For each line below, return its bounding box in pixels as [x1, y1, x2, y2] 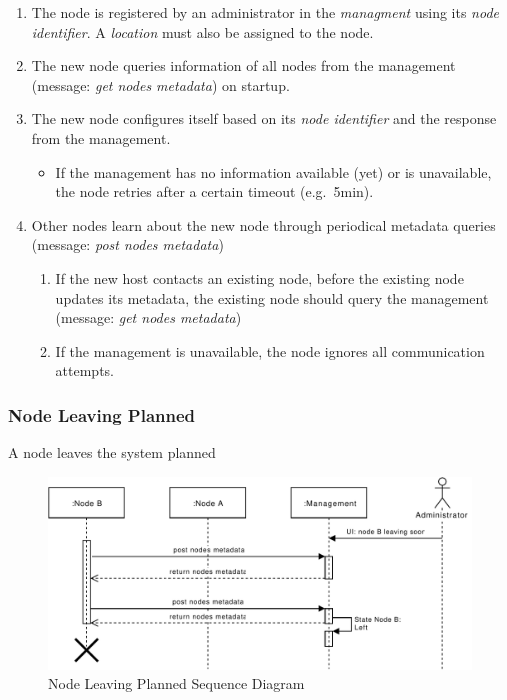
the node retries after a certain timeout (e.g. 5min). [55, 181, 374, 202]
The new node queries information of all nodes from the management [31, 55, 456, 76]
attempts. [55, 360, 115, 381]
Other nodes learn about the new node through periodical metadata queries [31, 214, 496, 235]
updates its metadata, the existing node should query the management [55, 287, 489, 308]
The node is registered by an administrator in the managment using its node [31, 2, 500, 22]
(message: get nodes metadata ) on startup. [31, 74, 290, 95]
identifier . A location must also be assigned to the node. [31, 21, 374, 42]
